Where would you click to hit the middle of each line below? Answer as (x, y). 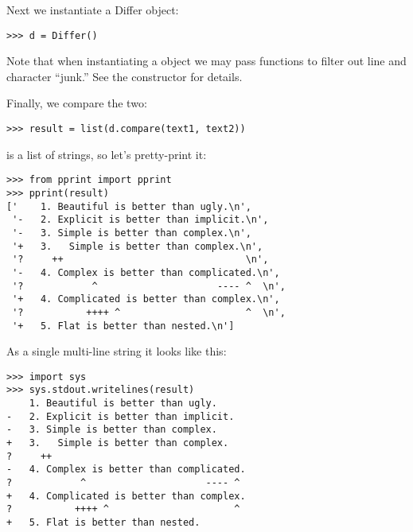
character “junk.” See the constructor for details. (125, 76)
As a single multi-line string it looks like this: (117, 351)
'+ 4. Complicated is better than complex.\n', (146, 299)
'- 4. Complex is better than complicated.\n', (146, 272)
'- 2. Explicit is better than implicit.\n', (140, 220)
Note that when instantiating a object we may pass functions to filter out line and (206, 61)
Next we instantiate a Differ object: (93, 10)
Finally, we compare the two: (77, 103)
